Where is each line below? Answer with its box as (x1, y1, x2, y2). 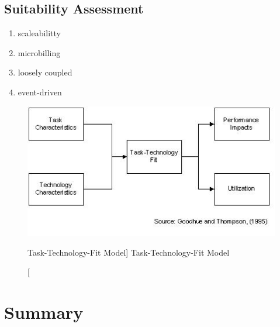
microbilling (18, 46, 61, 58)
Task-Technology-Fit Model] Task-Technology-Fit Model (27, 246, 230, 258)
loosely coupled (18, 66, 72, 78)
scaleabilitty (18, 27, 61, 39)
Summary (4, 300, 84, 323)
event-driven (18, 85, 62, 98)
